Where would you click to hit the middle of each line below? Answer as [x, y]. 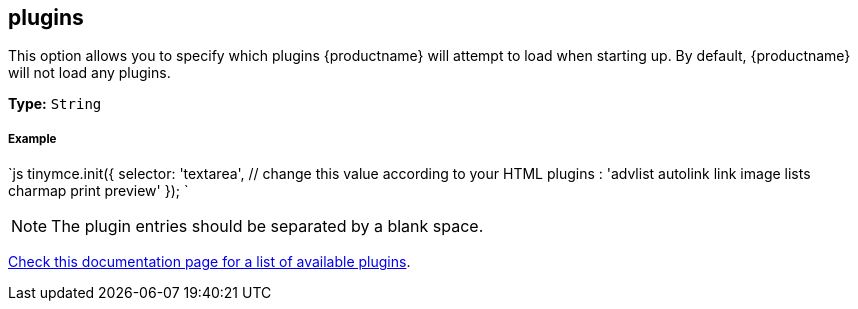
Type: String [55, 104]
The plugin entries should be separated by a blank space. [267, 226]
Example [32, 138]
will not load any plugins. [89, 73]
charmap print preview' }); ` [98, 191]
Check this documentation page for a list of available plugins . [209, 262]
